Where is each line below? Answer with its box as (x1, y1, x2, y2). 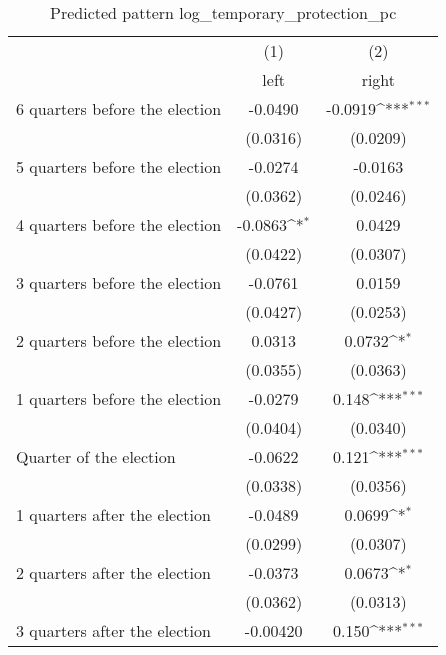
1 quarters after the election (16, 503, 211, 526)
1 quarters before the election (16, 387, 222, 410)
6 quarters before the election (16, 97, 222, 120)
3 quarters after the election (16, 619, 211, 642)
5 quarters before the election (16, 155, 222, 178)
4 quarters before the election (16, 213, 222, 236)
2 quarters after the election (16, 561, 211, 584)
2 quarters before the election (16, 329, 222, 352)
